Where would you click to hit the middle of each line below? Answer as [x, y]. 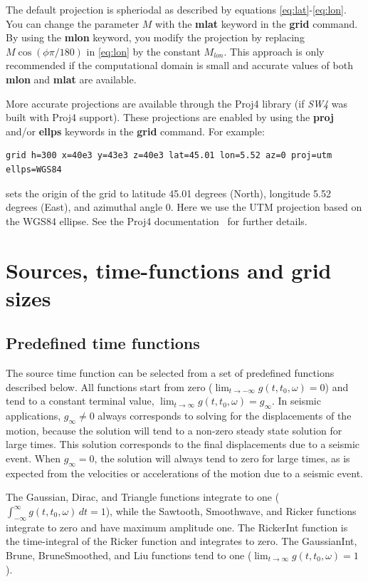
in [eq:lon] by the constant [143, 51]
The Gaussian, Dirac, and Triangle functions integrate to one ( [143, 497]
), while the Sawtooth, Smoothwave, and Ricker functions [231, 511]
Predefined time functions [103, 343]
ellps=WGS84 [34, 169]
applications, [33, 416]
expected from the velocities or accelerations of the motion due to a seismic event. [185, 473]
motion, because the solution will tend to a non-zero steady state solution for [174, 430]
